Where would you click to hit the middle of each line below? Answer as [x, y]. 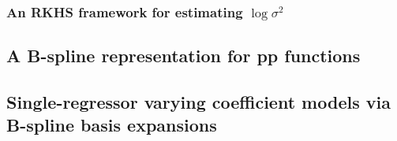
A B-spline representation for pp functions [184, 56]
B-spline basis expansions [112, 125]
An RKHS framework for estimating [125, 11]
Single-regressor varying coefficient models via [198, 102]
